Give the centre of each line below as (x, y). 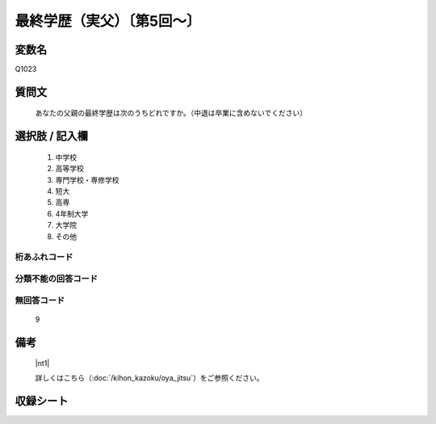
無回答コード (40, 300)
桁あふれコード (44, 257)
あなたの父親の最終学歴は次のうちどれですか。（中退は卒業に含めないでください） (171, 113)
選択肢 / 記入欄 (52, 136)
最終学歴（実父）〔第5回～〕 (108, 21)
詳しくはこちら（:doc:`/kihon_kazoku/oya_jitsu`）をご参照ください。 (149, 378)
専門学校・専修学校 (87, 180)
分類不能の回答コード (57, 279)
